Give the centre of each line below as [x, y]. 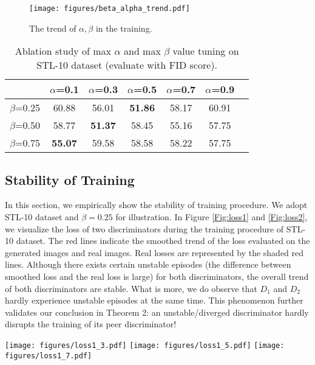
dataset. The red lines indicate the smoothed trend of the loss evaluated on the [163, 241]
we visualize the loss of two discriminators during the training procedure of [144, 228]
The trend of [53, 28]
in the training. [124, 28]
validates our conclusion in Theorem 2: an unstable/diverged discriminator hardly [157, 312]
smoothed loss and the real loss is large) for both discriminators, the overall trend [157, 276]
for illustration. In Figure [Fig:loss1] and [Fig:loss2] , [212, 217]
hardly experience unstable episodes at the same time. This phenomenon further [154, 300]
